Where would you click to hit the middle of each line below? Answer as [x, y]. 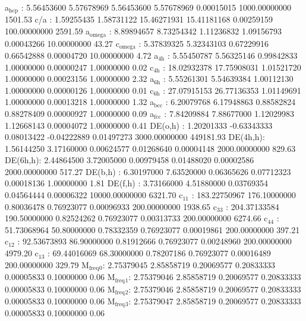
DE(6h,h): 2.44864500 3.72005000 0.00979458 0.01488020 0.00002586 [130, 160]
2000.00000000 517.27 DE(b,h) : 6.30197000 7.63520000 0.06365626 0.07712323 [148, 171]
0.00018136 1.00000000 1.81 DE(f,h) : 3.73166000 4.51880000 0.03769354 [136, 183]
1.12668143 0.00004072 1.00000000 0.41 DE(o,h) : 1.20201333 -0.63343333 [139, 125]
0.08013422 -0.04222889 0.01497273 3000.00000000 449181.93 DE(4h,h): [135, 137]
